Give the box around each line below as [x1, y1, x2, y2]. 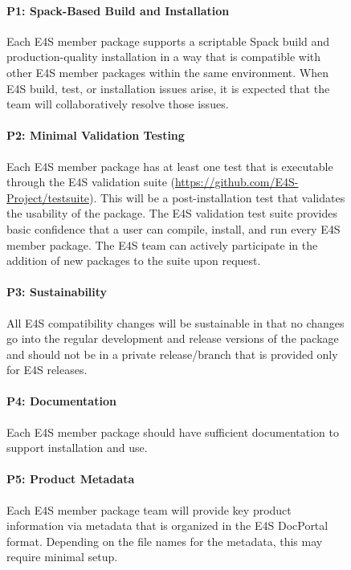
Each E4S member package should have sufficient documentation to [6, 423, 339, 440]
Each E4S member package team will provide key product [6, 501, 292, 518]
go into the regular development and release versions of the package [6, 330, 339, 347]
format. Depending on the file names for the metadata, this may [6, 532, 323, 549]
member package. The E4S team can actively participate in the [6, 236, 318, 253]
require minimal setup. [6, 548, 118, 565]
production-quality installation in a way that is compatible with [6, 48, 321, 65]
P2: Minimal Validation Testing [6, 127, 185, 144]
